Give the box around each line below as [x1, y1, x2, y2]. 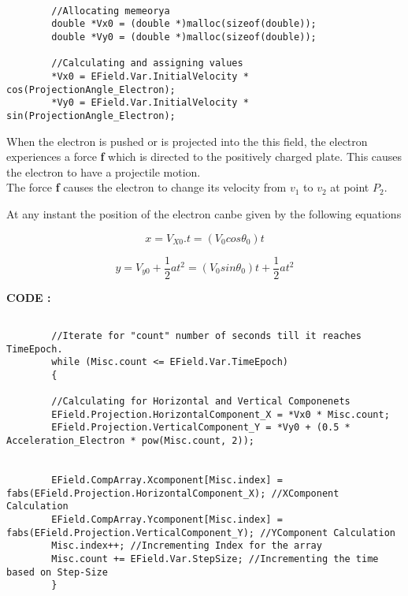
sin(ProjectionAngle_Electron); [6, 110, 176, 121]
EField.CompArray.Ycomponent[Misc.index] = [51, 514, 283, 526]
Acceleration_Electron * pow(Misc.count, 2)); [6, 435, 254, 447]
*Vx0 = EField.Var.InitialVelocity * [51, 70, 249, 82]
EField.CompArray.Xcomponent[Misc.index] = [51, 475, 283, 486]
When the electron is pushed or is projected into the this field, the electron [6, 132, 368, 149]
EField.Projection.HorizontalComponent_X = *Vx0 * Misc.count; [51, 408, 390, 420]
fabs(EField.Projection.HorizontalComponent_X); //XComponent [6, 487, 339, 499]
